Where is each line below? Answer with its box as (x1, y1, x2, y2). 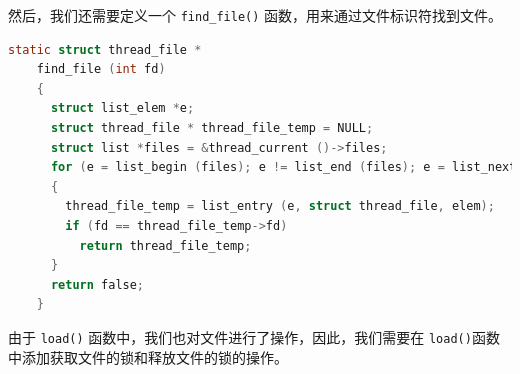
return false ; (50, 277, 145, 292)
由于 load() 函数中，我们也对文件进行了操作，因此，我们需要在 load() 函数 (8, 326, 500, 347)
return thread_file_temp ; (79, 238, 252, 253)
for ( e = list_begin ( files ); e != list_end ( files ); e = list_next (50, 160, 517, 175)
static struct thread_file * (8, 42, 202, 57)
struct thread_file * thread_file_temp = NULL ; (50, 121, 374, 136)
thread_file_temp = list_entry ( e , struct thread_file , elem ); (65, 199, 495, 214)
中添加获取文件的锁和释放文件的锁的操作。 (8, 346, 288, 367)
